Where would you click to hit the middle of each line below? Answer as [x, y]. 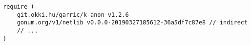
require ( [19, 7]
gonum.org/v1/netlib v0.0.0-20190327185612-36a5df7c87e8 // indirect [132, 23]
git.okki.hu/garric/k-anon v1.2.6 [73, 15]
